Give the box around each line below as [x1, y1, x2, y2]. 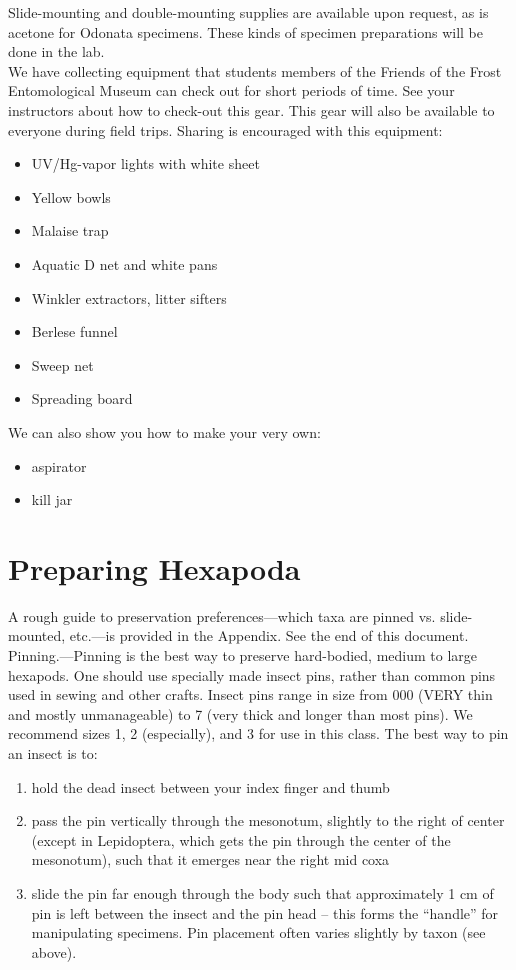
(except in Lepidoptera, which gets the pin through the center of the [31, 829, 451, 850]
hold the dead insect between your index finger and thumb [31, 776, 390, 797]
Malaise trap [31, 220, 109, 241]
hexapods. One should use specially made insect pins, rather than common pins [8, 664, 496, 685]
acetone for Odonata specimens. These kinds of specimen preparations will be [8, 21, 484, 42]
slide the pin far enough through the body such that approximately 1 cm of [31, 882, 494, 903]
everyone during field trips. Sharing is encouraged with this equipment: [8, 119, 443, 140]
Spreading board [31, 388, 133, 409]
